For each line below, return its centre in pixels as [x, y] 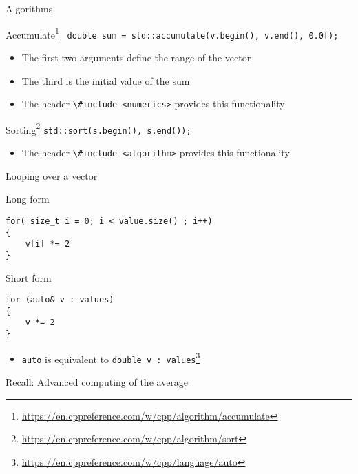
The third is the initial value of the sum [106, 80]
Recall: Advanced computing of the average [97, 382]
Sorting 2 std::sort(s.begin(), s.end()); [98, 128]
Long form [28, 199]
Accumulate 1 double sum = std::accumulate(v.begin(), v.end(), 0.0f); [172, 33]
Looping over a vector [52, 175]
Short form [29, 277]
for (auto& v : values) [60, 300]
